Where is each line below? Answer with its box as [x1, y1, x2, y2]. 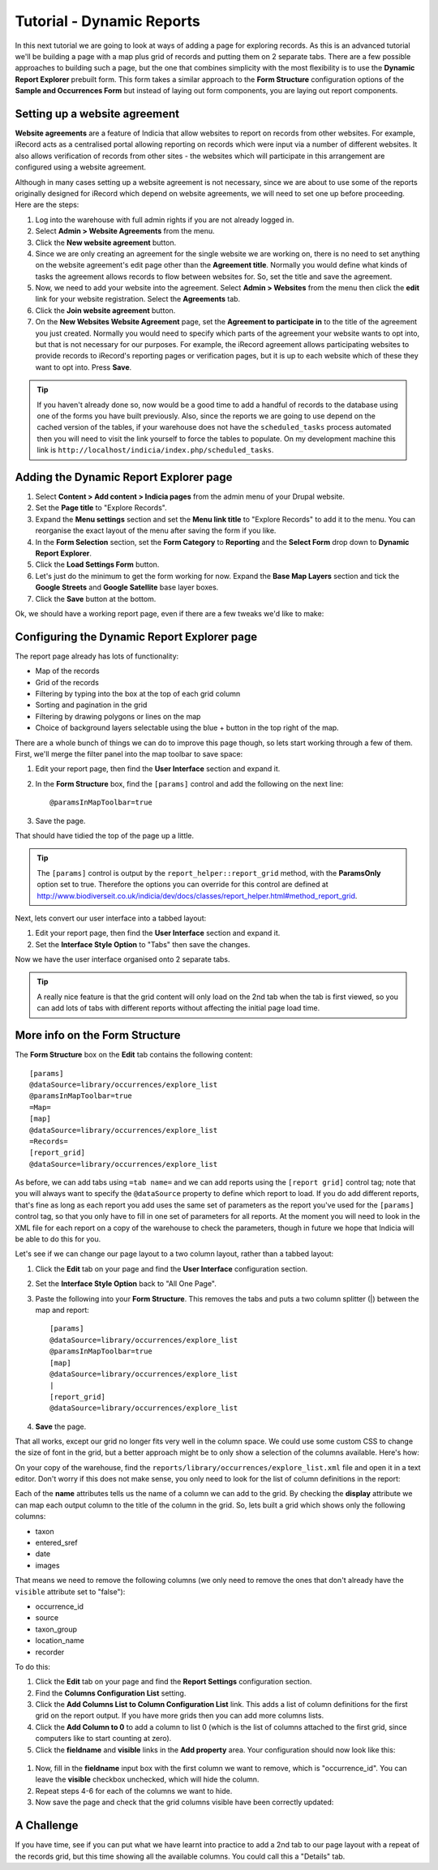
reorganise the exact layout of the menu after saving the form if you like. [35, 525, 277, 535]
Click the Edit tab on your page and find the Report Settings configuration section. [35, 1677, 312, 1687]
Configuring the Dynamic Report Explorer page [15, 629, 258, 644]
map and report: [35, 1305, 89, 1315]
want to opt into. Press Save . [35, 362, 132, 372]
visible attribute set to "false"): [15, 1586, 126, 1597]
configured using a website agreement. [15, 162, 146, 172]
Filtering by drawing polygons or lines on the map [35, 711, 201, 721]
